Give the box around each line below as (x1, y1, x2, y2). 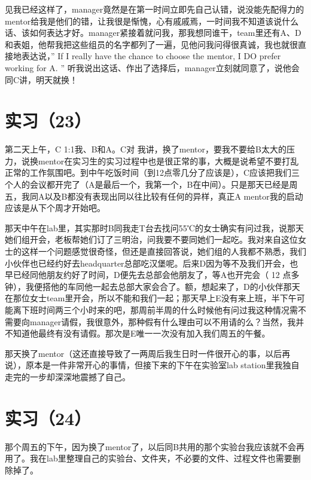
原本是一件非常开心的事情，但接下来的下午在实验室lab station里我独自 (25, 359, 300, 371)
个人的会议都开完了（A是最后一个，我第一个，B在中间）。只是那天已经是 (5, 178, 289, 191)
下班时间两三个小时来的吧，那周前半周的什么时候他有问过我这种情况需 (21, 304, 298, 316)
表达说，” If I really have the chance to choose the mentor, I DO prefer (21, 50, 281, 62)
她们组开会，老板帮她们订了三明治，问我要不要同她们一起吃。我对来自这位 (5, 233, 298, 246)
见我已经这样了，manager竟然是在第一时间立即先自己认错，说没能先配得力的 (5, 3, 304, 15)
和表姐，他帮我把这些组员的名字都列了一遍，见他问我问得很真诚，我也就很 (5, 38, 298, 50)
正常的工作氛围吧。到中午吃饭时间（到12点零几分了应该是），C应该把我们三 (5, 166, 300, 179)
